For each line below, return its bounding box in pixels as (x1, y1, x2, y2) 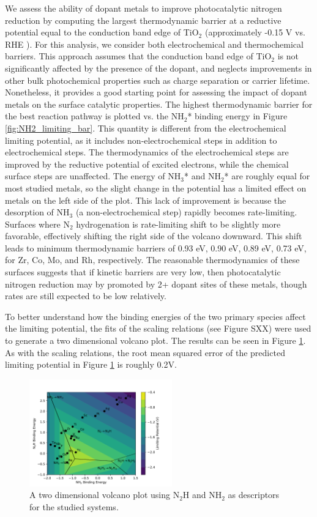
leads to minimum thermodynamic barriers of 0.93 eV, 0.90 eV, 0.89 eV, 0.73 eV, (5, 241, 307, 254)
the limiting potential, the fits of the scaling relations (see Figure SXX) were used (5, 322, 311, 335)
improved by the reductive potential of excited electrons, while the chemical (5, 157, 289, 170)
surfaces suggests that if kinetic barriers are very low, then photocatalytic (5, 266, 281, 278)
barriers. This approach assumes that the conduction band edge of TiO (5, 50, 272, 62)
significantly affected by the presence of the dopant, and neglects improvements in (5, 61, 312, 74)
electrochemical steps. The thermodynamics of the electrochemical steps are (5, 146, 289, 158)
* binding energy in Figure (187, 110, 288, 122)
